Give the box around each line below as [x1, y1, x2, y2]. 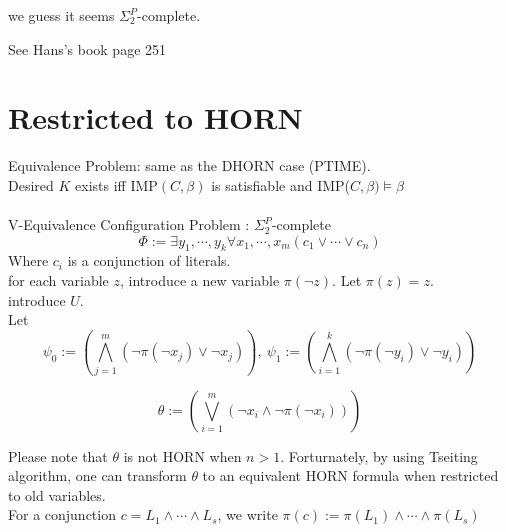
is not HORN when [123, 445, 242, 466]
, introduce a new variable [119, 270, 280, 291]
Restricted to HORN [8, 97, 303, 138]
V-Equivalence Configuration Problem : [8, 214, 250, 235]
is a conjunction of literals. [67, 250, 231, 271]
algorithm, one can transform [8, 465, 187, 486]
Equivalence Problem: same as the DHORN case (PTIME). [8, 155, 371, 176]
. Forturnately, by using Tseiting [280, 445, 478, 466]
